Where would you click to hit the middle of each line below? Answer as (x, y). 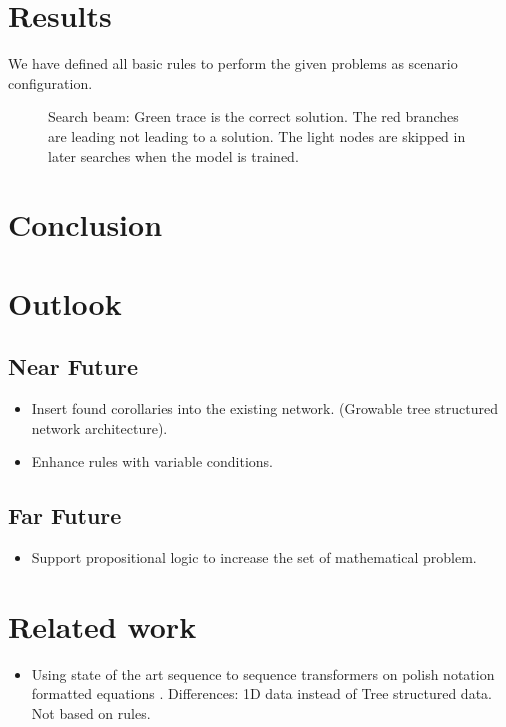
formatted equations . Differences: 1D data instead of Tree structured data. (261, 693)
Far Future (65, 515)
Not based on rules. (91, 712)
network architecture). (99, 427)
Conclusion (85, 224)
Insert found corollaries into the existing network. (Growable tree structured (265, 408)
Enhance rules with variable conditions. (152, 461)
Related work (102, 625)
